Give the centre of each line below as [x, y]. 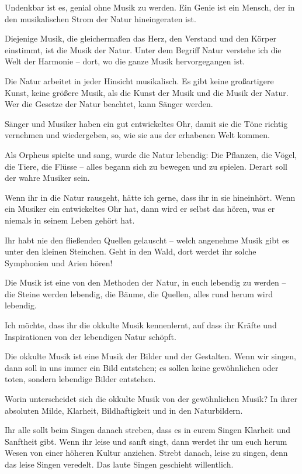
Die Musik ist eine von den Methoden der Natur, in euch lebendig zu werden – [145, 282]
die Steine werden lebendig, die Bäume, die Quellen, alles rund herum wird [139, 293]
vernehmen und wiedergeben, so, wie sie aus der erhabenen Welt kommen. [137, 135]
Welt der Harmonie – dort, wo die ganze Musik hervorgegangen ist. [125, 61]
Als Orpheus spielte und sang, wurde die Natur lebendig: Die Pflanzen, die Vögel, [151, 154]
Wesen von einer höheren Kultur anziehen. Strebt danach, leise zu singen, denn [146, 453]
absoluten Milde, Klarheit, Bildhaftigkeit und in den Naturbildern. [124, 410]
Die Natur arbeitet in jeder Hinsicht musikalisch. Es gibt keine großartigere [139, 80]
